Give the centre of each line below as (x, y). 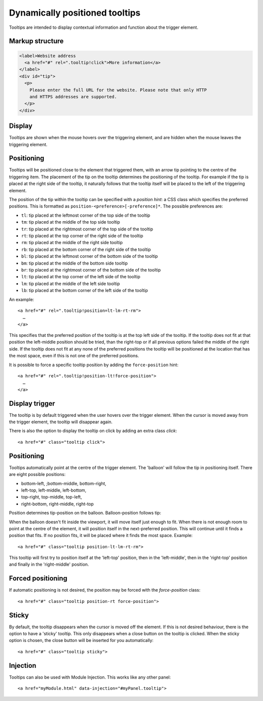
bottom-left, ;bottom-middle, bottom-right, (64, 483)
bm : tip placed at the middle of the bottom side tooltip (75, 263)
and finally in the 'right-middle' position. (49, 564)
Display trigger (32, 403)
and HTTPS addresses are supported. (73, 97)
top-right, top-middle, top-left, (52, 497)
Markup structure (36, 41)
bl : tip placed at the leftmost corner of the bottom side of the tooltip (90, 256)
